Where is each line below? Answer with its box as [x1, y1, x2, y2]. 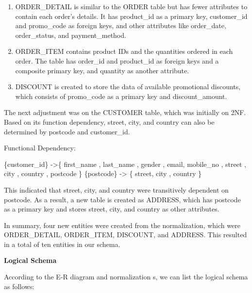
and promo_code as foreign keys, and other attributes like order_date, [15, 20, 226, 31]
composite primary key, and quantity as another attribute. [15, 65, 189, 75]
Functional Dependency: [4, 143, 76, 153]
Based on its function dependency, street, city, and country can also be [4, 116, 215, 127]
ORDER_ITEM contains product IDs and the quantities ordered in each [15, 46, 233, 56]
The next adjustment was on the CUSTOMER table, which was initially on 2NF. [4, 107, 246, 117]
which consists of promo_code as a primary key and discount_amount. [15, 91, 227, 101]
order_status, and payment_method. [15, 30, 126, 40]
